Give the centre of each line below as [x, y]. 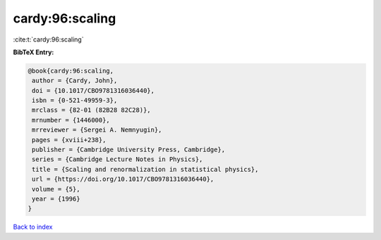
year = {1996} [56, 199]
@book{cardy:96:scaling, [71, 71]
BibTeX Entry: [34, 52]
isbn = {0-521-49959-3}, [75, 101]
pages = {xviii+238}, [69, 140]
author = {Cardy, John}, [75, 81]
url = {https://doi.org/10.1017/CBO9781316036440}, [123, 179]
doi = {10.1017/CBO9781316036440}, [93, 90]
